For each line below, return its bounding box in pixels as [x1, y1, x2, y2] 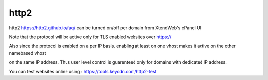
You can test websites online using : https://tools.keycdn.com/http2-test [9, 68, 157, 74]
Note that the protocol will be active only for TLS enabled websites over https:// [9, 34, 172, 40]
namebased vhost [9, 50, 46, 56]
